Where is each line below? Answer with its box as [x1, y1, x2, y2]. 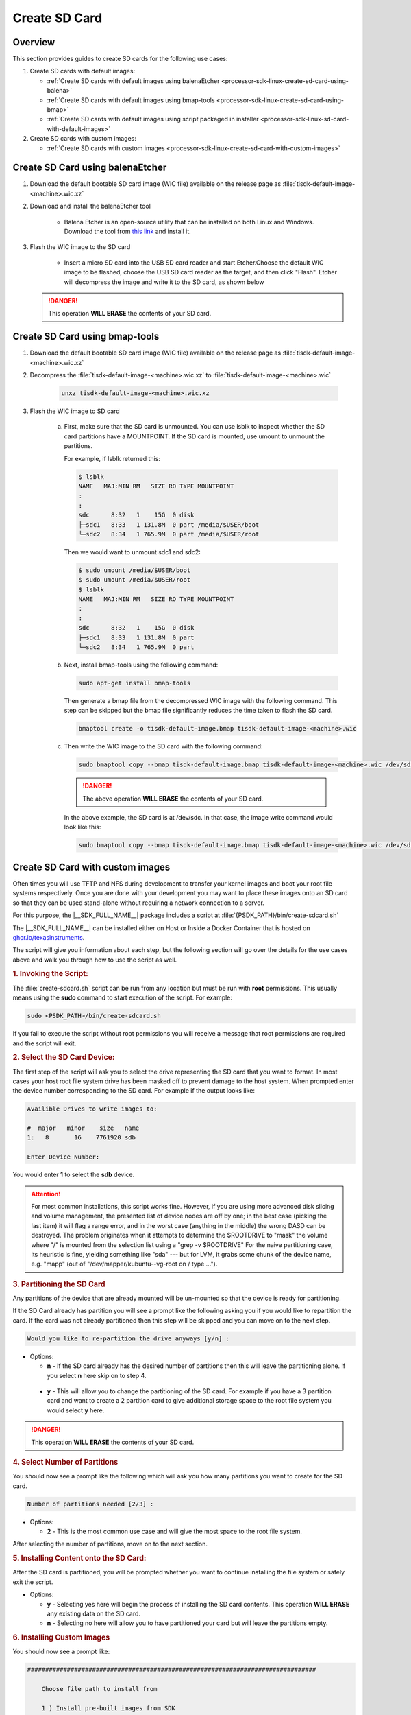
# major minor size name [27, 1124, 140, 1132]
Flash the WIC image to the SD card [29, 243, 131, 251]
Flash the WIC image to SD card [29, 407, 120, 415]
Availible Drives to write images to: [27, 1105, 158, 1113]
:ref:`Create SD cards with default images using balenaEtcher [47, 76, 220, 85]
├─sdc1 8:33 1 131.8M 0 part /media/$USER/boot [78, 521, 260, 528]
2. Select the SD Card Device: [12, 1053, 115, 1063]
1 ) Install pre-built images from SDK [41, 1704, 176, 1712]
